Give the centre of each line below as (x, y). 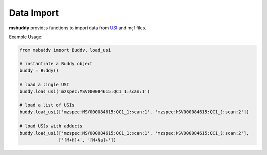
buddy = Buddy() (39, 71)
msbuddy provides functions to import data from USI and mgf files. (78, 28)
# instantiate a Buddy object (56, 64)
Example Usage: (26, 37)
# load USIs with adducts (51, 126)
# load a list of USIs (47, 105)
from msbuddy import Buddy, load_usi (65, 50)
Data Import (34, 13)
